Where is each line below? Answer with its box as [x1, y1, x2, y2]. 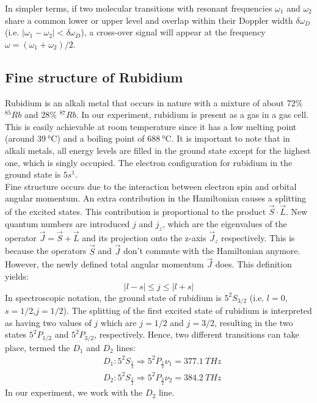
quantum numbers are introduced [5, 217, 130, 230]
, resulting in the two [214, 316, 293, 329]
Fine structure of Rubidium [5, 67, 183, 86]
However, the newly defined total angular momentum [5, 258, 204, 270]
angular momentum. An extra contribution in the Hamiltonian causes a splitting [5, 192, 307, 205]
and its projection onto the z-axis [82, 231, 206, 244]
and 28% [24, 108, 57, 121]
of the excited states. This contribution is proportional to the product [5, 205, 266, 218]
